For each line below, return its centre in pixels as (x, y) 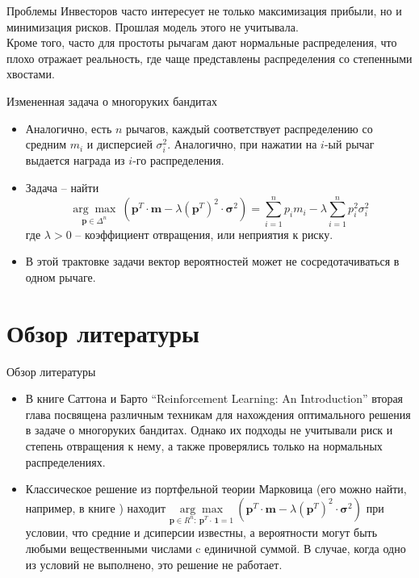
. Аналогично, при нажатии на (242, 144)
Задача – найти (62, 187)
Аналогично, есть (69, 128)
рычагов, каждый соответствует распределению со (249, 128)
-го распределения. (178, 160)
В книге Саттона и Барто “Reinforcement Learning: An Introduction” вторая (214, 398)
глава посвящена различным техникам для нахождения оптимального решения (218, 414)
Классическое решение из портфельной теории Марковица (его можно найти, (216, 489)
